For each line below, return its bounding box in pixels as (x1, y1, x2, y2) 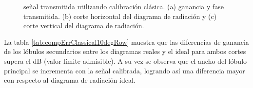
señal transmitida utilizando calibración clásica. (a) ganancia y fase (23, 1, 224, 11)
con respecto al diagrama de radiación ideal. (4, 75, 136, 85)
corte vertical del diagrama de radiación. (23, 20, 144, 31)
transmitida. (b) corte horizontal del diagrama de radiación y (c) (23, 11, 217, 21)
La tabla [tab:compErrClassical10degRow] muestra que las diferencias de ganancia (4, 36, 249, 47)
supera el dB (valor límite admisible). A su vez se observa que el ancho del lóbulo (4, 55, 247, 66)
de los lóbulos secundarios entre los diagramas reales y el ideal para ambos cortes (4, 46, 246, 56)
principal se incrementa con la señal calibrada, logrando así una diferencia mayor (4, 65, 245, 75)
